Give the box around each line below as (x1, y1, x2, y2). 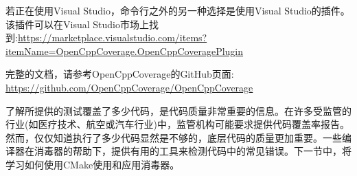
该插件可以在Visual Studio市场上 (5, 16, 149, 31)
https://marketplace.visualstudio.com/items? (17, 30, 207, 45)
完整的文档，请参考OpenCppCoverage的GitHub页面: (5, 67, 234, 81)
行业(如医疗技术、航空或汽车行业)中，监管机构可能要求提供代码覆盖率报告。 (5, 117, 349, 131)
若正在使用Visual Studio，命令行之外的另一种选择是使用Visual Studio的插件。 (5, 3, 350, 17)
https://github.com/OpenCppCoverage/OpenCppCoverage (5, 80, 253, 94)
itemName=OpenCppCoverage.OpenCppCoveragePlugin (5, 43, 244, 58)
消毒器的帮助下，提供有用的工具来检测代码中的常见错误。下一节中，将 (34, 144, 352, 158)
